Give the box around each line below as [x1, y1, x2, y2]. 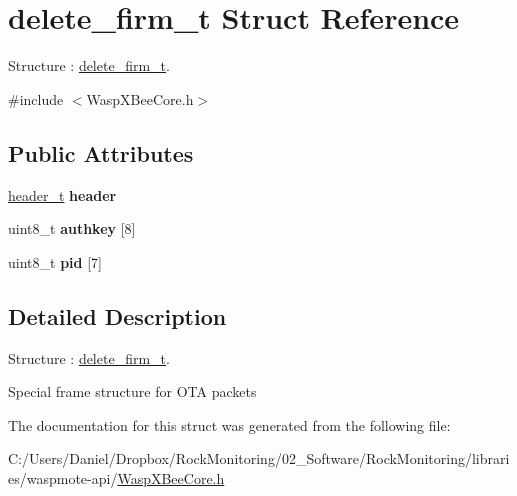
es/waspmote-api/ [8, 467, 118, 488]
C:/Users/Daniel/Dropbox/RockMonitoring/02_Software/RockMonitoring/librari [8, 448, 510, 469]
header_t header [8, 184, 117, 205]
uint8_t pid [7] [8, 251, 102, 272]
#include [8, 88, 64, 109]
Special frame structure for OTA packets [8, 381, 257, 402]
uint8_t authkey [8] [8, 218, 136, 239]
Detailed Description [8, 300, 227, 331]
